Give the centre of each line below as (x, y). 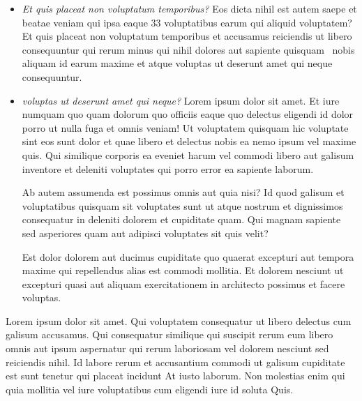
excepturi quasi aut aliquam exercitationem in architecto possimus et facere (183, 283)
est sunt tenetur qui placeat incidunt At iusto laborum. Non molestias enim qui (175, 376)
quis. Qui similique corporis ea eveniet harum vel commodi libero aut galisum (188, 154)
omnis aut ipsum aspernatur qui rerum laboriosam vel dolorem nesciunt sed (167, 348)
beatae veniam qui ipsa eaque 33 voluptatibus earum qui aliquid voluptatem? (187, 22)
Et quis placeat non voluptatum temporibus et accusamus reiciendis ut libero (187, 36)
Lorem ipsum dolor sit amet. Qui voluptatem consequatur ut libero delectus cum (179, 320)
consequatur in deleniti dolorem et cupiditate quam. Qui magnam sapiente (181, 219)
